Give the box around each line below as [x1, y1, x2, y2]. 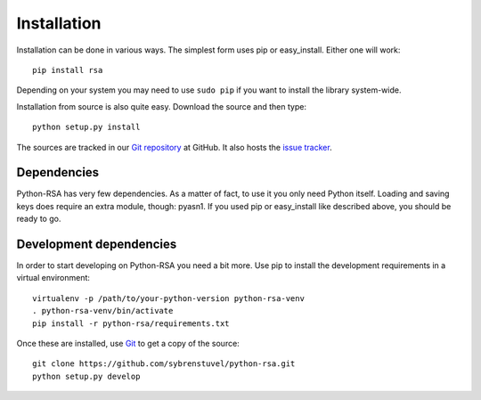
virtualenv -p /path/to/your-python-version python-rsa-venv [32, 293, 305, 303]
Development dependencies [16, 237, 177, 251]
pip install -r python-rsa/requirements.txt [32, 318, 231, 329]
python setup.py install [32, 122, 141, 133]
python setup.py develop [32, 371, 141, 381]
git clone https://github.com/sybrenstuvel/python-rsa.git [32, 359, 296, 369]
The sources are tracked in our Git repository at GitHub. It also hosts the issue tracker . [16, 142, 333, 152]
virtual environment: [16, 273, 91, 283]
